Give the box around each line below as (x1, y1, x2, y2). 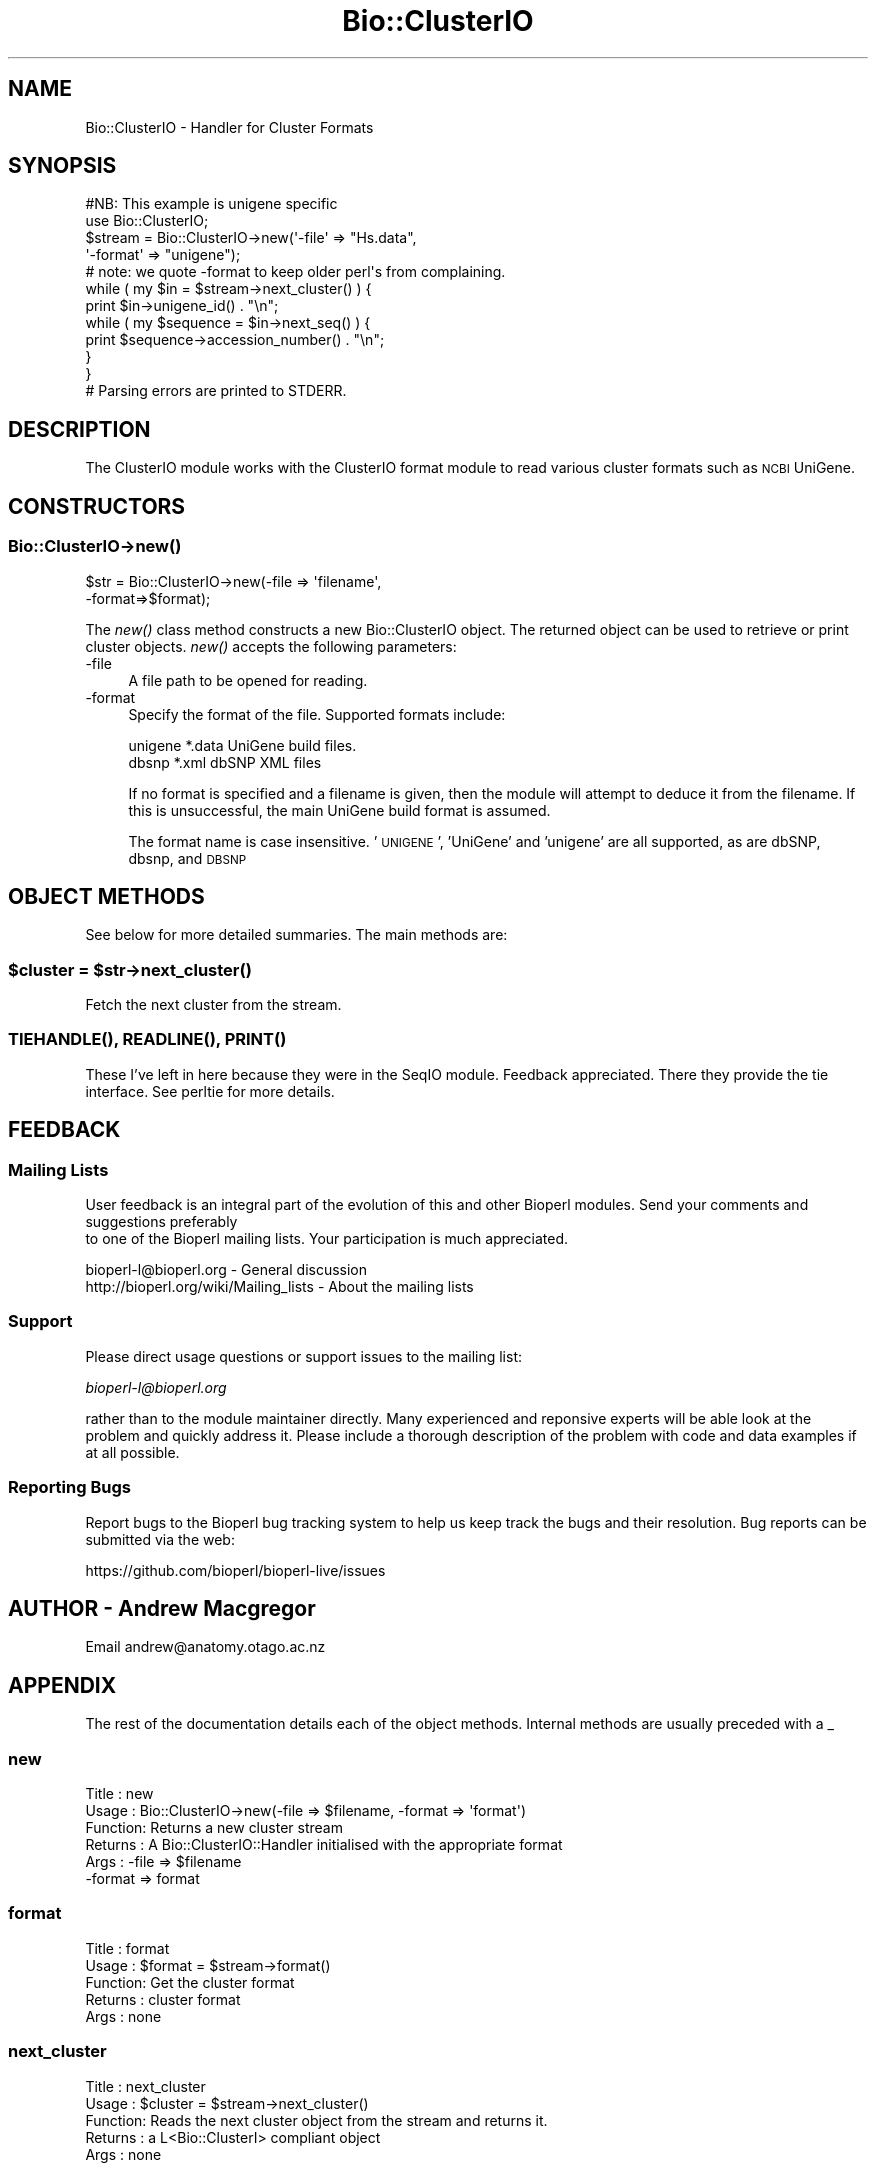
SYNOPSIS (8, 153, 117, 179)
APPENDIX (8, 1672, 117, 1698)
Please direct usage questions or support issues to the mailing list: (85, 1347, 522, 1365)
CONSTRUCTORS (8, 493, 186, 519)
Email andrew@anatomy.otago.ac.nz (85, 1638, 326, 1656)
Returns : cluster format (85, 1990, 241, 2008)
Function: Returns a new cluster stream (85, 1819, 343, 1836)
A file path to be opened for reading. (128, 671, 368, 689)
